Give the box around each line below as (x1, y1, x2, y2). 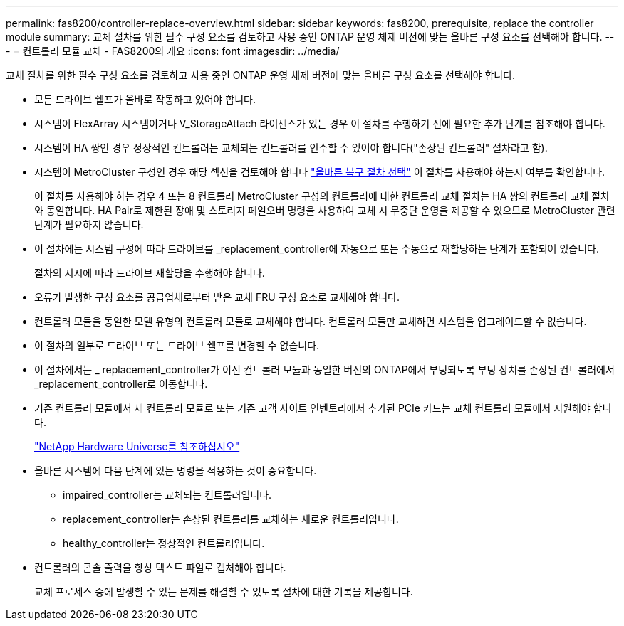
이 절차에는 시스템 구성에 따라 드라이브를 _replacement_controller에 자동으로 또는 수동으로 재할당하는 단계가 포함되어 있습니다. (34, 243, 599, 255)
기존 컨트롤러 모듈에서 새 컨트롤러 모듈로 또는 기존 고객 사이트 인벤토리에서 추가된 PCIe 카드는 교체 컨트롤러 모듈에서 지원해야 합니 (34, 402, 612, 414)
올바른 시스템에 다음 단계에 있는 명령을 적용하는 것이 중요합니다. (34, 465, 317, 477)
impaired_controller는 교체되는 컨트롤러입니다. (63, 489, 272, 501)
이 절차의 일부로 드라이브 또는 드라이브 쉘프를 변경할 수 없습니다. (34, 339, 320, 351)
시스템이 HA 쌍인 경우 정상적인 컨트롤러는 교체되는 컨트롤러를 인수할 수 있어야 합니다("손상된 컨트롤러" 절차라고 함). (34, 142, 548, 154)
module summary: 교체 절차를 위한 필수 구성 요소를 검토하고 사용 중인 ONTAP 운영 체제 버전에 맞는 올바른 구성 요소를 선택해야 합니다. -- (6, 31, 615, 43)
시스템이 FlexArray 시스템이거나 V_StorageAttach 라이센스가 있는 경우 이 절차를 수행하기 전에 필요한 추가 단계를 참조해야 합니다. (34, 117, 605, 129)
